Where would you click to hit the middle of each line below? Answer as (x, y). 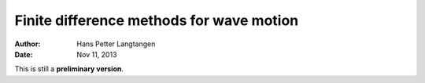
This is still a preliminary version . (69, 69)
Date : (24, 54)
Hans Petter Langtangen (116, 44)
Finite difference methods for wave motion (157, 20)
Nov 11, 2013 (97, 54)
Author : (28, 44)
